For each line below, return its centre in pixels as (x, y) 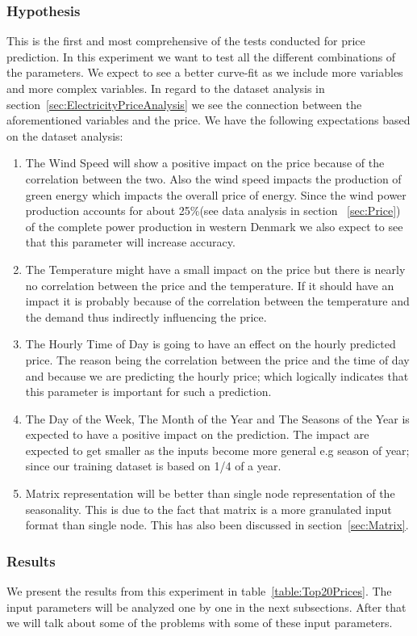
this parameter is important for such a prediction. (148, 392)
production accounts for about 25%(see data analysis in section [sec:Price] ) (213, 211)
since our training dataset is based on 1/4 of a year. (153, 466)
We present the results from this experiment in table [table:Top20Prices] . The (199, 591)
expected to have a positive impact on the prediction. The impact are (197, 434)
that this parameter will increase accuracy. (130, 242)
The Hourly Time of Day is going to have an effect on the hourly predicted (211, 344)
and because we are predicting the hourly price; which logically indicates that (217, 375)
